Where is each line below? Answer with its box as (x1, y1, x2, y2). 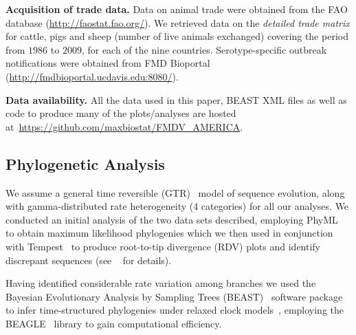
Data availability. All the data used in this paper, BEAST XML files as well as (5, 92, 347, 107)
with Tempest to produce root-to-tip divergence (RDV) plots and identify (5, 239, 321, 253)
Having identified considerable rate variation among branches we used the (5, 276, 316, 290)
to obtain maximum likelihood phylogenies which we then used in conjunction (5, 226, 333, 240)
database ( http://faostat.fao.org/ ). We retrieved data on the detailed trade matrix (5, 15, 350, 30)
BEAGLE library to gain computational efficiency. (5, 316, 222, 330)
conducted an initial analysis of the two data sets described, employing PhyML (5, 212, 338, 226)
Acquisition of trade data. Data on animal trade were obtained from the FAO (5, 2, 348, 16)
